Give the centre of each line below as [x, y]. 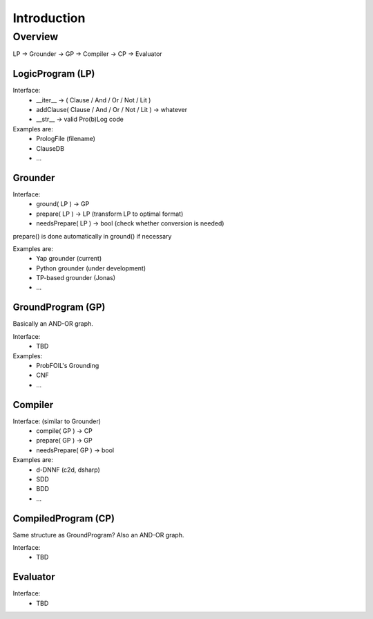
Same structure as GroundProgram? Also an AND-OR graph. [98, 535]
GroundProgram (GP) [59, 307]
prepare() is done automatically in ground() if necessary [92, 236]
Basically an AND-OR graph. [53, 324]
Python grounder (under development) [91, 268]
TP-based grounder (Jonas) [76, 278]
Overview [36, 37]
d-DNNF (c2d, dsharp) [68, 470]
